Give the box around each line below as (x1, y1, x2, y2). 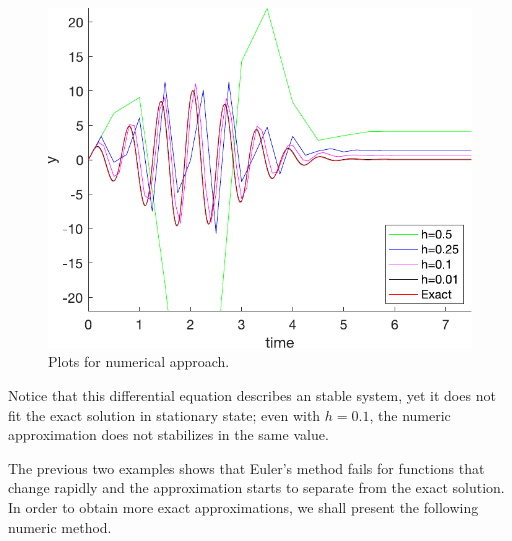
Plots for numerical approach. (48, 351, 230, 372)
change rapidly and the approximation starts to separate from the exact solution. (8, 477, 505, 498)
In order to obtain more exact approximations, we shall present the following (8, 496, 479, 517)
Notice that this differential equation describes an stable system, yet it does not (8, 385, 496, 405)
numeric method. (8, 516, 112, 537)
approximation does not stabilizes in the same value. (8, 424, 329, 445)
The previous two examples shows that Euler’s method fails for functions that (8, 457, 485, 478)
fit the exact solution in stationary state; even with (8, 404, 321, 425)
